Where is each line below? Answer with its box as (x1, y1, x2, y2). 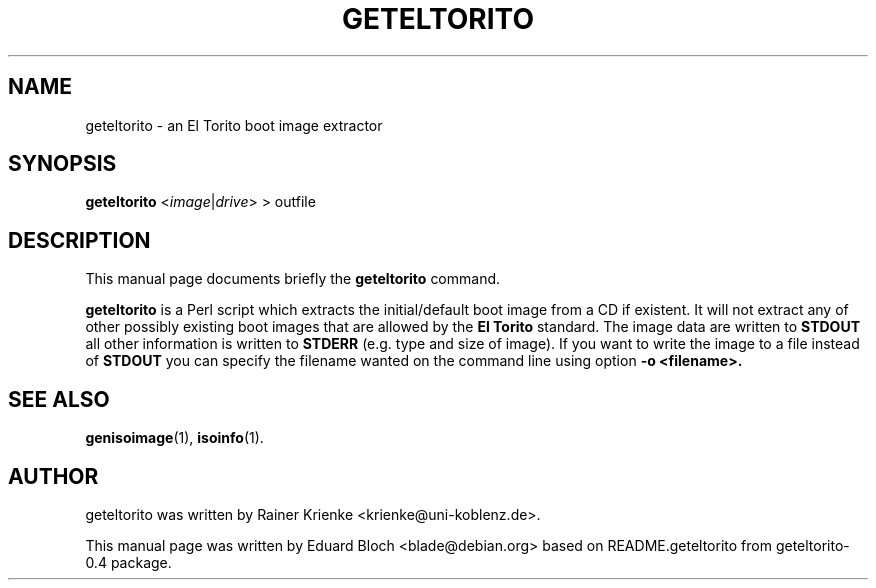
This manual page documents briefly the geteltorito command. (85, 270, 501, 288)
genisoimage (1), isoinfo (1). (85, 429, 264, 447)
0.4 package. (85, 553, 172, 571)
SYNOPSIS (8, 151, 117, 177)
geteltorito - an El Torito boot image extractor (85, 116, 383, 134)
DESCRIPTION (8, 227, 151, 253)
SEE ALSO (8, 386, 110, 412)
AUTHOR (8, 463, 99, 489)
